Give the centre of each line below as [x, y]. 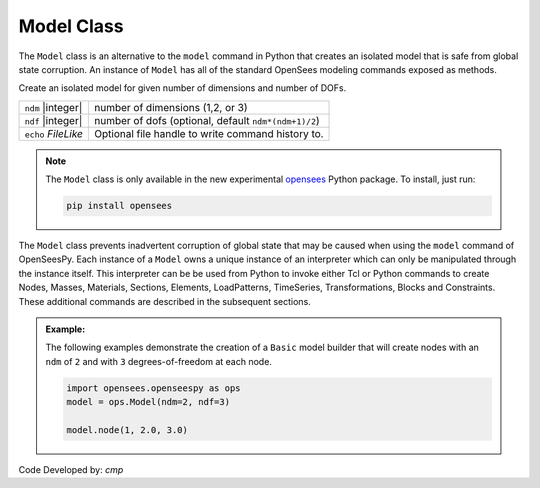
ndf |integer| [53, 120]
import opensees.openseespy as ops [153, 388]
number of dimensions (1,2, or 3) [171, 107]
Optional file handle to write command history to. [209, 133]
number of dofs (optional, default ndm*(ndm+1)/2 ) [207, 120]
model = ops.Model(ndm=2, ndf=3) [148, 402]
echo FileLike [54, 133]
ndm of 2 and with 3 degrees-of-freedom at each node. [158, 361]
